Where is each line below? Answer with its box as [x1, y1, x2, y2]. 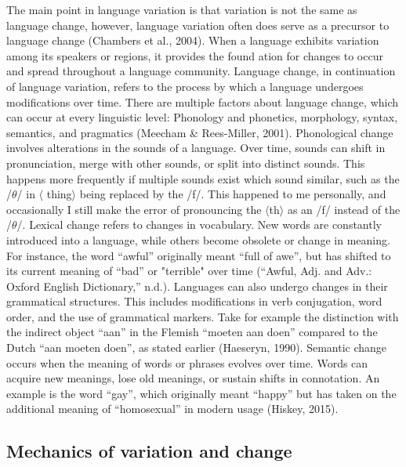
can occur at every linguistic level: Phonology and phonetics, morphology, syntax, [6, 109, 398, 125]
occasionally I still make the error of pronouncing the [6, 201, 262, 217]
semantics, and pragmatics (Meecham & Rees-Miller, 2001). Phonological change [6, 124, 393, 140]
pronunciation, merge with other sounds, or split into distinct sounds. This [6, 154, 365, 171]
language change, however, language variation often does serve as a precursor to [6, 16, 390, 33]
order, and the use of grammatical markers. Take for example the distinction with [6, 308, 399, 324]
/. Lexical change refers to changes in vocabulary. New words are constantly [16, 216, 382, 233]
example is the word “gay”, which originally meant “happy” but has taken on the [6, 385, 397, 401]
